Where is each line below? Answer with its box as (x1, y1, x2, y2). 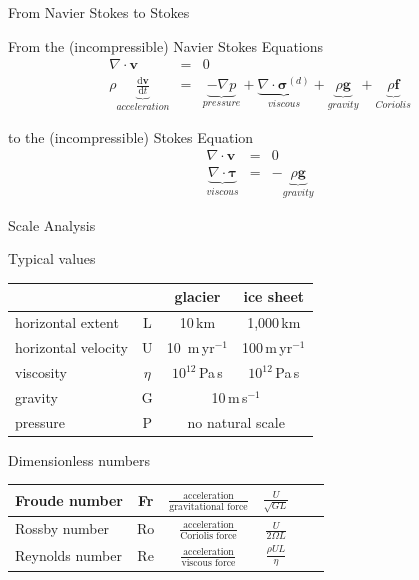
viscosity (15, 362, 67, 383)
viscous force (181, 557, 236, 568)
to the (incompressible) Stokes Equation (8, 126, 254, 147)
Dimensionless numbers (8, 449, 151, 470)
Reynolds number (15, 545, 122, 566)
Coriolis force (180, 531, 237, 542)
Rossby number (15, 518, 110, 539)
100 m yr (242, 337, 293, 358)
